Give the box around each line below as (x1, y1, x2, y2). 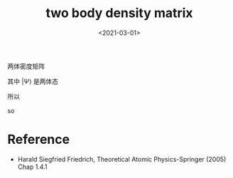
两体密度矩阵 (7, 62, 45, 70)
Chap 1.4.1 (17, 162, 48, 171)
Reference (7, 132, 70, 147)
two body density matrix (45, 5, 193, 21)
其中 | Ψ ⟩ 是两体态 (7, 77, 59, 85)
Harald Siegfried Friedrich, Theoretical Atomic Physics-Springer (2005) (17, 155, 227, 163)
